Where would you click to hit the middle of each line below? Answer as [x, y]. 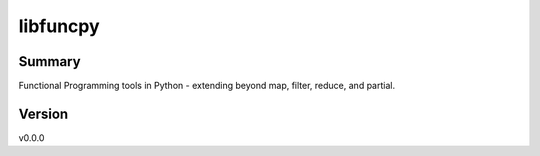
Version [43, 113]
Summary [49, 61]
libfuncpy [59, 26]
